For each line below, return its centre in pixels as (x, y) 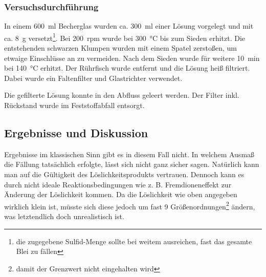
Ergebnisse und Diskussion (76, 133)
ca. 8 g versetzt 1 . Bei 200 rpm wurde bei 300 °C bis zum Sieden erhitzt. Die (125, 37)
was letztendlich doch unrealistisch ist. (64, 216)
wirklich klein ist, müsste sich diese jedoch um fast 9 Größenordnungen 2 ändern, (130, 205)
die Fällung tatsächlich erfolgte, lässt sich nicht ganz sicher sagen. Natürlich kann (132, 164)
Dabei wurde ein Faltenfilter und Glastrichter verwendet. (93, 78)
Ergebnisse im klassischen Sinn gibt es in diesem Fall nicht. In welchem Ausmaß (129, 154)
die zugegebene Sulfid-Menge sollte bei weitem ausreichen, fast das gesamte (134, 241)
